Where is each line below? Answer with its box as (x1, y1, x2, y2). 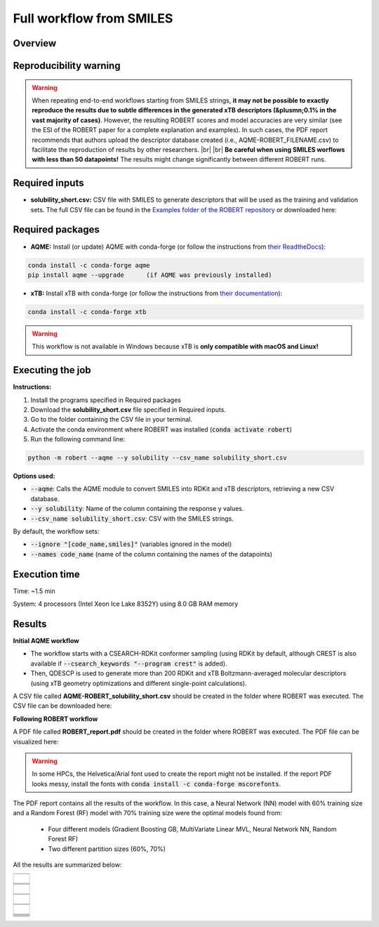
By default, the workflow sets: (13, 527, 100, 536)
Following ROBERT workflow (13, 714, 98, 723)
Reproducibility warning (13, 60, 121, 72)
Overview (13, 37, 57, 49)
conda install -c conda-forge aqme (27, 261, 150, 269)
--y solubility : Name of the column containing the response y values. (30, 505, 244, 513)
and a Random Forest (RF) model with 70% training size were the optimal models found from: (13, 809, 282, 817)
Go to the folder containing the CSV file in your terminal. (30, 415, 193, 424)
